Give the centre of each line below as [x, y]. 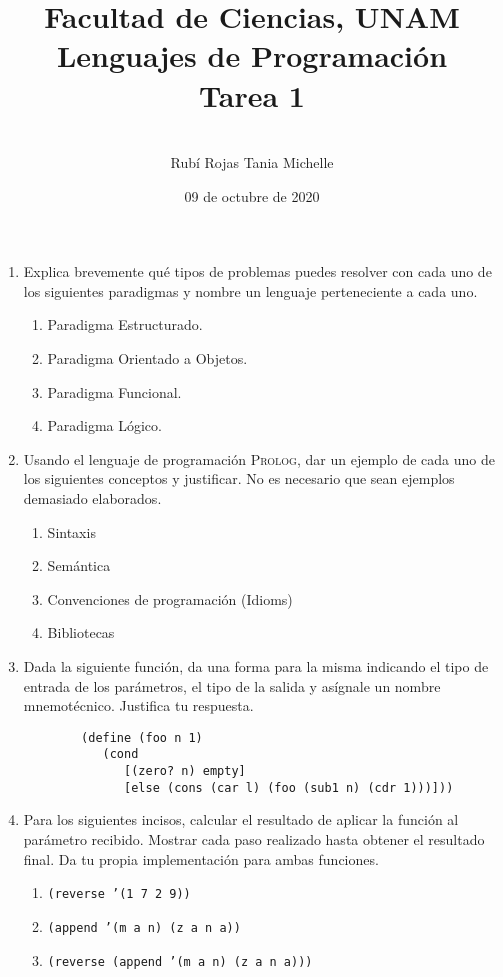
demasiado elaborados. [92, 498]
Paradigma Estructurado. [125, 324]
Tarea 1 [252, 94]
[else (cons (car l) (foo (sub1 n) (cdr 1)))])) [289, 787]
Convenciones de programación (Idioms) [170, 598]
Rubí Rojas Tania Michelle [252, 162]
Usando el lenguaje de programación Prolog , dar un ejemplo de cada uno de [259, 458]
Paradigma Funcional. [114, 391]
